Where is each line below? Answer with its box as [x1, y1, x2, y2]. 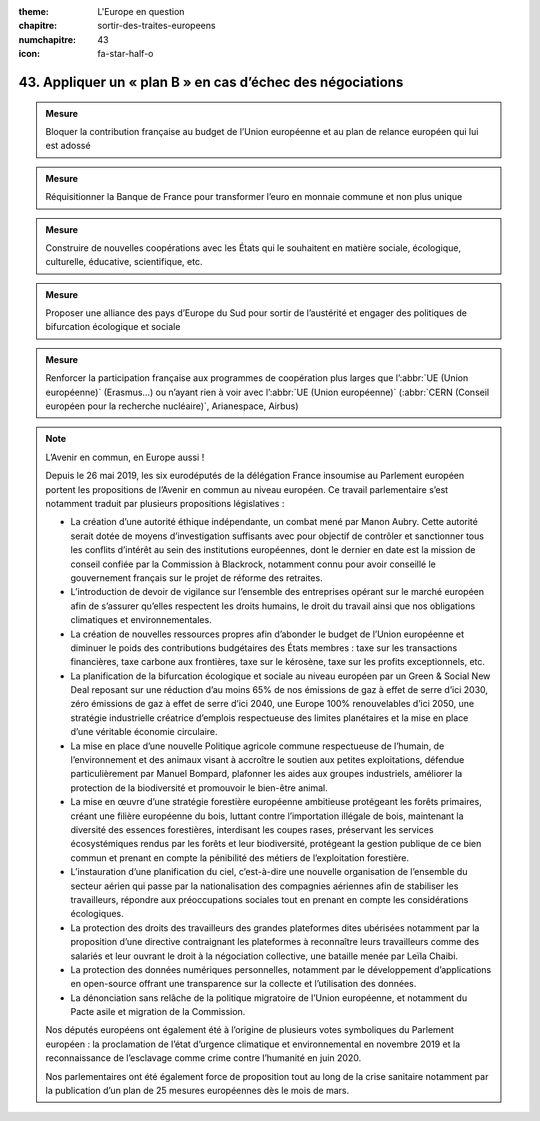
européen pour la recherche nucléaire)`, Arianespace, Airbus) [45, 400, 299, 412]
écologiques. [70, 908, 124, 920]
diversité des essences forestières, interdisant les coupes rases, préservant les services [70, 823, 434, 835]
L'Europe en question [97, 6, 185, 17]
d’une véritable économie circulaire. [70, 726, 218, 738]
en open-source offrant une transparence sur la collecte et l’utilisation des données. [70, 978, 417, 990]
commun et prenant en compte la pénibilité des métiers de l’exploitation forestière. [70, 851, 410, 864]
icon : [18, 48, 41, 60]
